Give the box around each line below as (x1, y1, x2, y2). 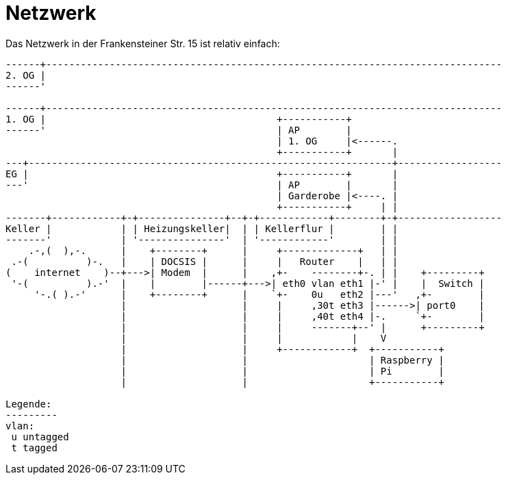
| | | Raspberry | (121, 354, 444, 366)
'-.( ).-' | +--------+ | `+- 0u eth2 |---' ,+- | (34, 288, 485, 300)
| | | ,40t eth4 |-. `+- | (121, 310, 485, 322)
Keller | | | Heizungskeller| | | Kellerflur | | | (5, 223, 399, 234)
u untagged (11, 431, 69, 442)
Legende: (5, 398, 52, 409)
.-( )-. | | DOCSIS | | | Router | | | (11, 255, 399, 267)
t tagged (11, 442, 58, 453)
